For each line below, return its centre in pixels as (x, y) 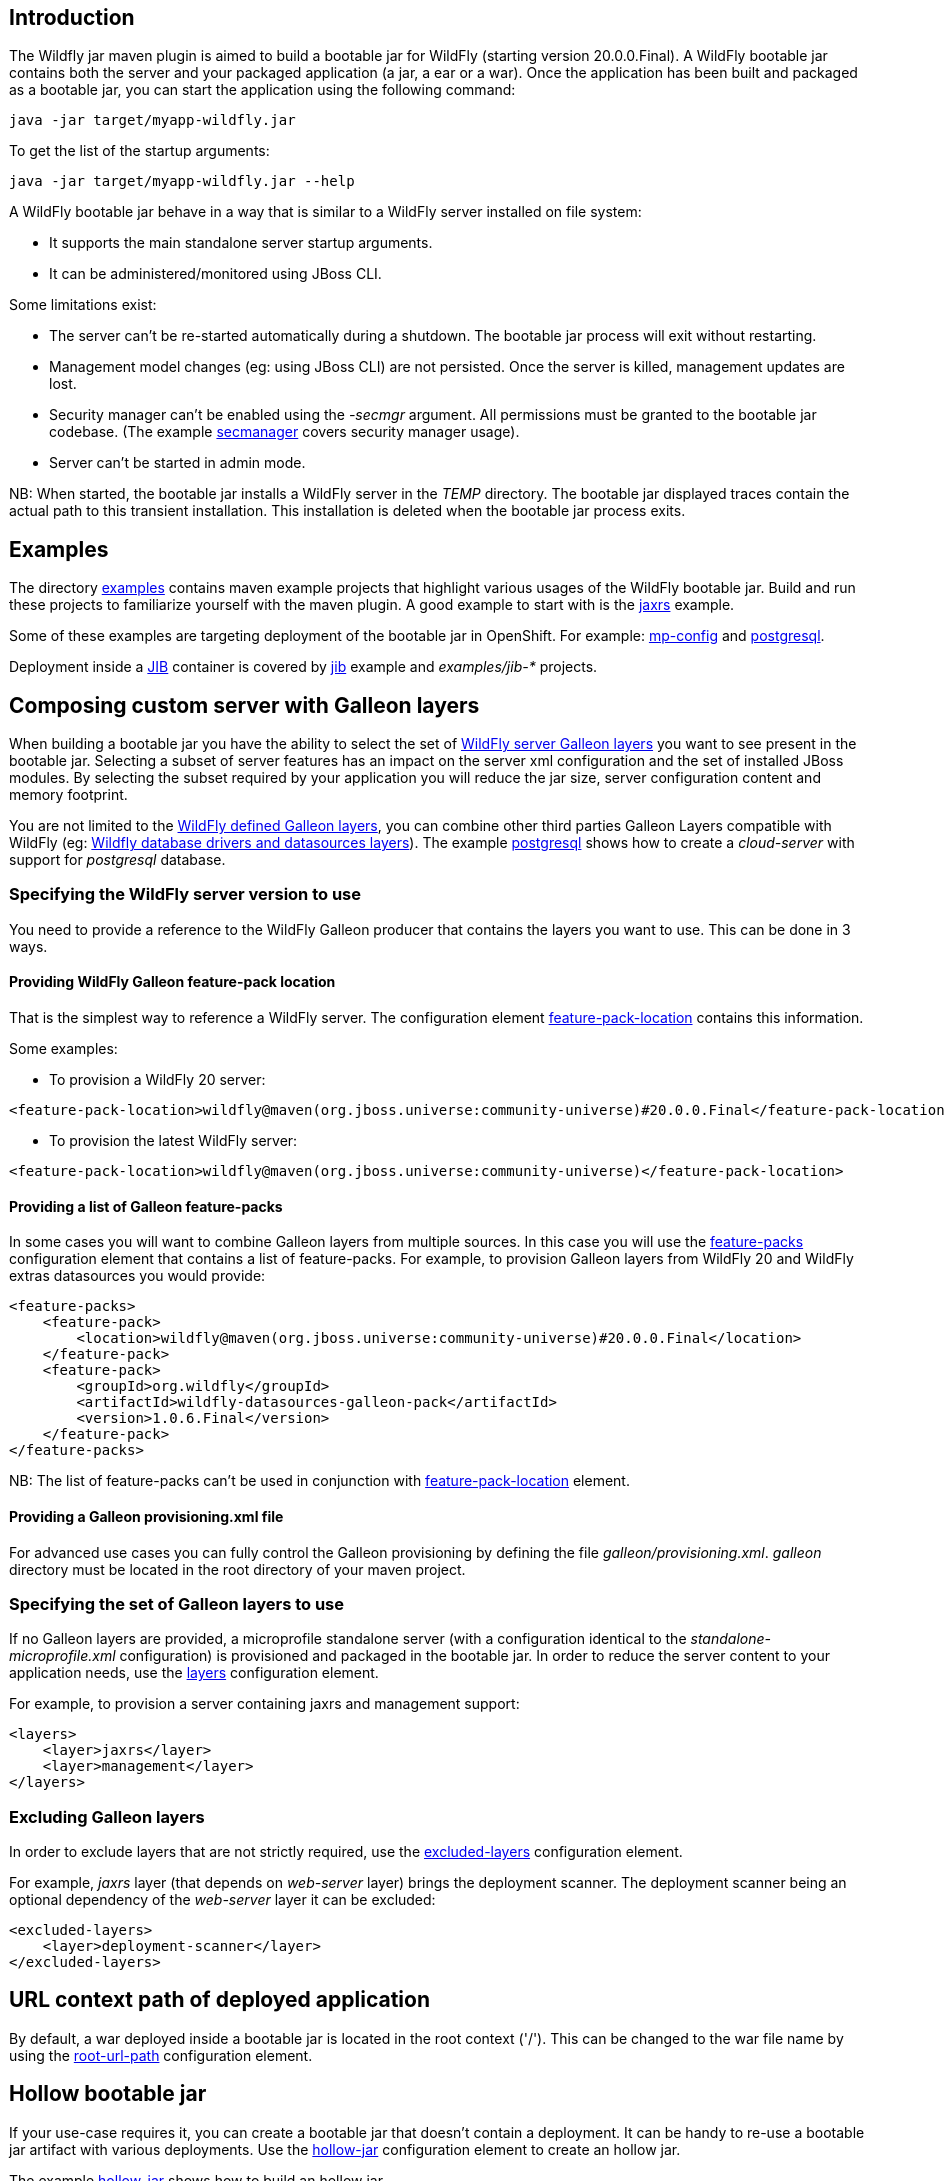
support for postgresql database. (117, 860)
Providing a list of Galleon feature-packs (146, 1206)
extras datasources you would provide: (137, 1276)
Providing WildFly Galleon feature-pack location (172, 982)
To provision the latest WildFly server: (173, 1141)
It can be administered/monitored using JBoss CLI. (215, 274)
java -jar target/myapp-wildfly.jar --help (182, 181)
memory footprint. (68, 795)
